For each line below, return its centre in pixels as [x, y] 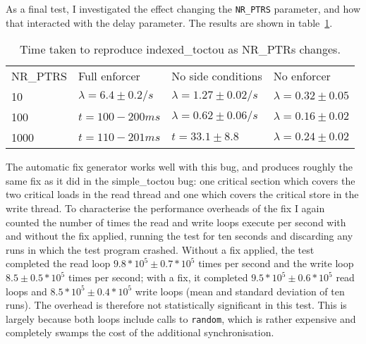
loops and [26, 291]
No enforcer [302, 76]
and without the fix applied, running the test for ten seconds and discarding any [179, 236]
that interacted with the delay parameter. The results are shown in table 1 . [169, 22]
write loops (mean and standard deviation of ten [240, 291]
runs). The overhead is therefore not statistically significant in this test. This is [176, 305]
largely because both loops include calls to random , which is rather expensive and [181, 318]
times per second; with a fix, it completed [158, 277]
